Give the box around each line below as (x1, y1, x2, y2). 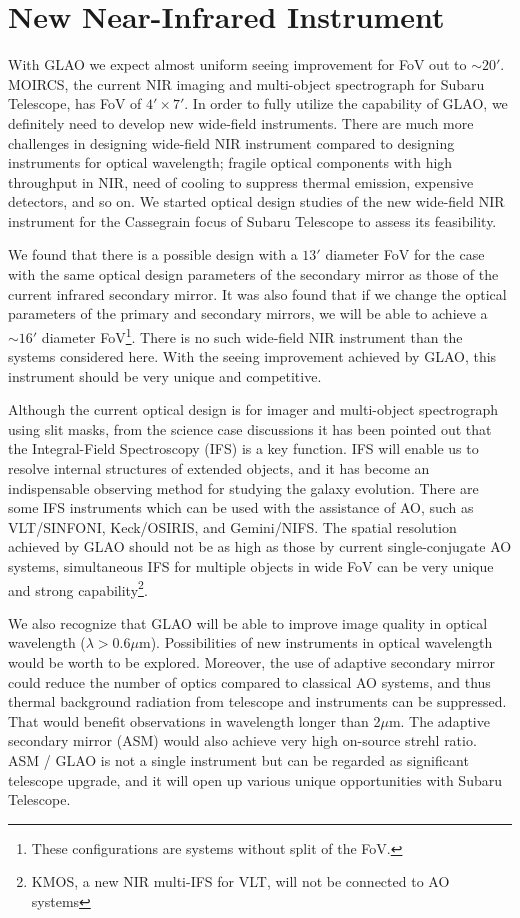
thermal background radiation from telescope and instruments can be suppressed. (8, 691, 507, 712)
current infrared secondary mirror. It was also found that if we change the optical (8, 283, 507, 304)
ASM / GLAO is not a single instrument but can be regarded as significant (8, 750, 469, 771)
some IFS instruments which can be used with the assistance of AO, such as (8, 497, 474, 518)
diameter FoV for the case (325, 244, 485, 265)
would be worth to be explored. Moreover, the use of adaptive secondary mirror (8, 652, 495, 673)
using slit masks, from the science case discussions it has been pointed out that (8, 418, 492, 439)
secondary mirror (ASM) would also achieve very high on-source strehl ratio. (8, 730, 477, 751)
